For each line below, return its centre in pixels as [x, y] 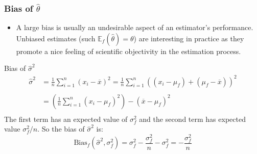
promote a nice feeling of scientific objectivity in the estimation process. [128, 51]
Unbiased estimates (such [56, 38]
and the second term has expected [192, 119]
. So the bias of [61, 129]
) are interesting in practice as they [189, 38]
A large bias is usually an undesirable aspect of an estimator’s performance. [135, 27]
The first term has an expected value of [66, 119]
